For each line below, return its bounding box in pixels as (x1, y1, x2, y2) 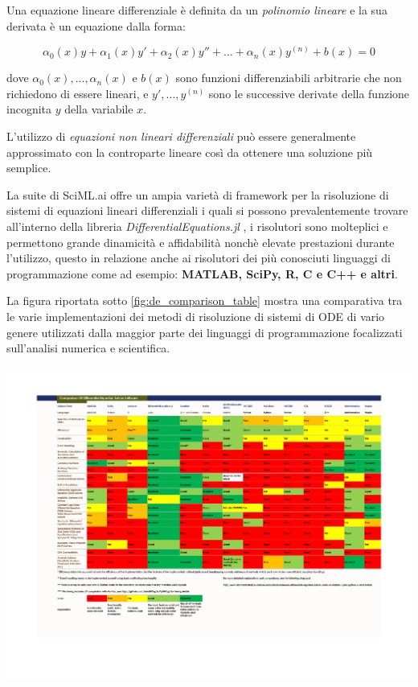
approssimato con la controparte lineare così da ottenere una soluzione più (6, 143, 373, 160)
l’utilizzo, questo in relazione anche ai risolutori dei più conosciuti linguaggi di (6, 249, 391, 266)
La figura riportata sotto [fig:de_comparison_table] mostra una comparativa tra (6, 292, 403, 309)
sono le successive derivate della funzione (208, 84, 410, 101)
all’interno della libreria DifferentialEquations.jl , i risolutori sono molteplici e (6, 217, 388, 234)
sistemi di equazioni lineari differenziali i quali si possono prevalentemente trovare (6, 202, 408, 219)
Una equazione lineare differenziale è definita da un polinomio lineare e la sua (6, 2, 387, 18)
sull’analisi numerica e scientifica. (6, 339, 170, 356)
